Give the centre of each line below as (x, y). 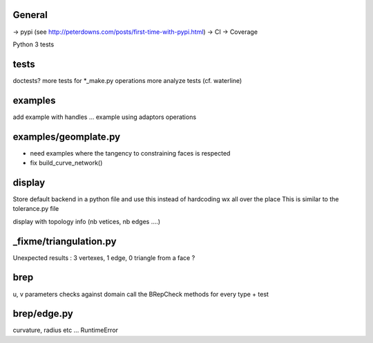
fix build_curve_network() (66, 163)
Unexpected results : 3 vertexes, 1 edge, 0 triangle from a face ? (104, 258)
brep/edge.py (43, 314)
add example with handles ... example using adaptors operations (105, 117)
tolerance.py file (36, 209)
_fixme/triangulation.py (65, 241)
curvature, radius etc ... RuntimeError (66, 330)
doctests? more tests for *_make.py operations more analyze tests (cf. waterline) (127, 80)
